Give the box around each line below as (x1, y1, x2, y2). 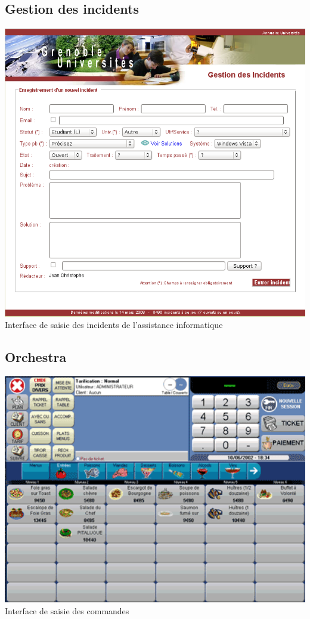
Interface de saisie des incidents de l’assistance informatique (5, 318, 223, 331)
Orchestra (5, 348, 67, 366)
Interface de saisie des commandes (5, 604, 129, 617)
